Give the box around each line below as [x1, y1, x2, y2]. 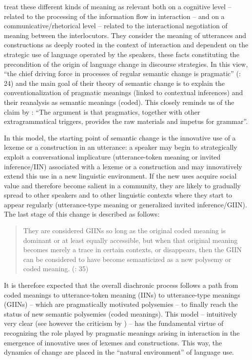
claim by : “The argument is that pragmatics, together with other [4, 106, 200, 117]
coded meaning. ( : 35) [23, 263, 89, 274]
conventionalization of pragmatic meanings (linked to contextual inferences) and [4, 87, 243, 98]
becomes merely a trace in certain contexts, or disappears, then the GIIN [23, 244, 242, 255]
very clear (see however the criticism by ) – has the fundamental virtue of [4, 318, 224, 328]
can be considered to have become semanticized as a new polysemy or [23, 254, 232, 264]
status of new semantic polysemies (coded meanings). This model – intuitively [4, 308, 237, 319]
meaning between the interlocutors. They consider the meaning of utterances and [4, 30, 246, 40]
